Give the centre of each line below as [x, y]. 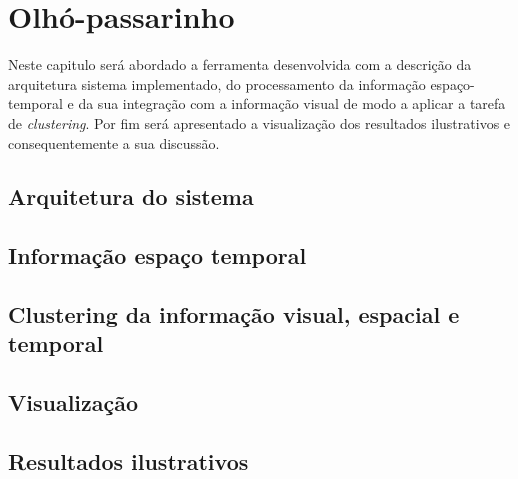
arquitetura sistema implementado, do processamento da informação [217, 83]
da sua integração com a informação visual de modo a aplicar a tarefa [292, 103]
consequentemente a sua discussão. [114, 142]
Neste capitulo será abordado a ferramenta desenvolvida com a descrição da [240, 64]
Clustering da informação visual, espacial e [234, 314]
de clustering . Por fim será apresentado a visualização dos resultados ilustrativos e [259, 122]
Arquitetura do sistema [131, 196]
